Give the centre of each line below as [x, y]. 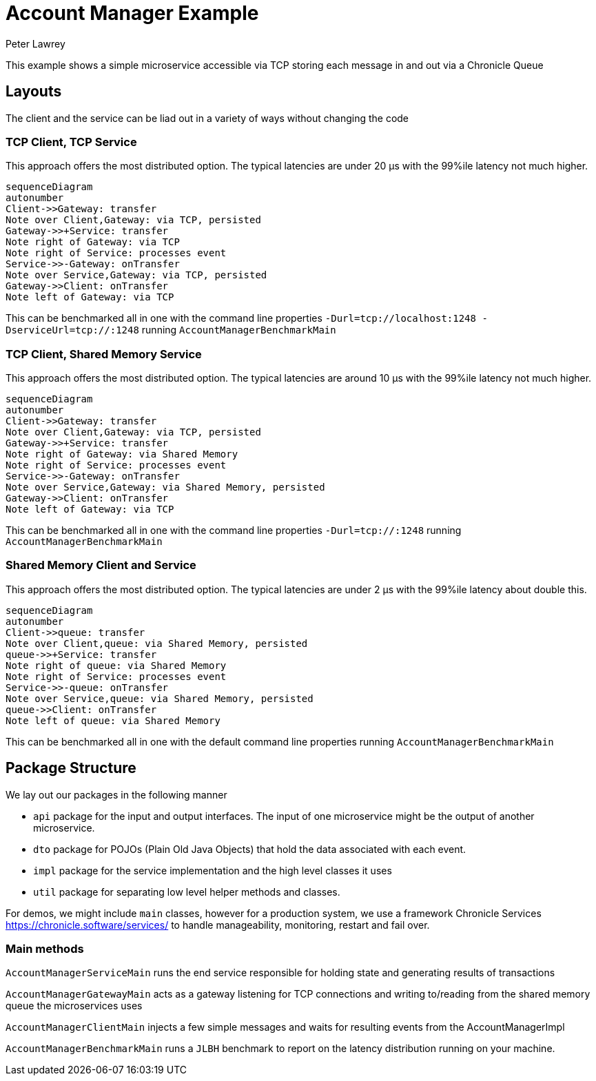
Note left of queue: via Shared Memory [113, 720]
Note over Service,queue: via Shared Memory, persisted [160, 698]
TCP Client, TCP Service [71, 142]
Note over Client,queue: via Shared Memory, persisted [157, 643]
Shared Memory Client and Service [101, 565]
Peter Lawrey [35, 43]
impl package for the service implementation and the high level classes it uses [213, 870]
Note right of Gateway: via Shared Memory [122, 454]
